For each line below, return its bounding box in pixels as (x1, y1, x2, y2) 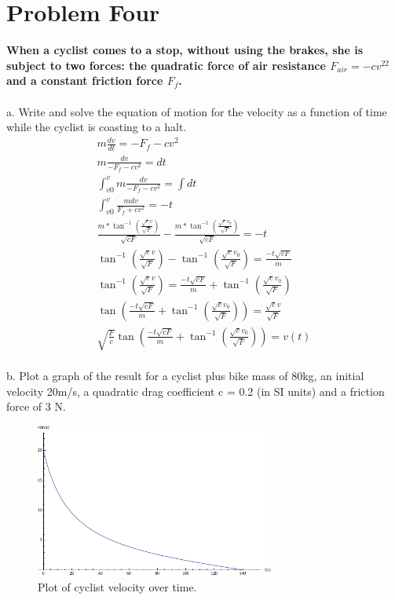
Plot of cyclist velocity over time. (38, 579, 197, 595)
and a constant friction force (6, 72, 163, 89)
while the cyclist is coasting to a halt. (6, 119, 187, 135)
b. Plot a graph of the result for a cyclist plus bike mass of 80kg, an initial (6, 368, 364, 384)
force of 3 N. (6, 398, 66, 415)
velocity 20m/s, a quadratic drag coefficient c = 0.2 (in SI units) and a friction (6, 382, 385, 399)
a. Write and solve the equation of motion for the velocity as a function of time (6, 103, 387, 119)
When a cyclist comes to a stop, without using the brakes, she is (6, 42, 364, 58)
